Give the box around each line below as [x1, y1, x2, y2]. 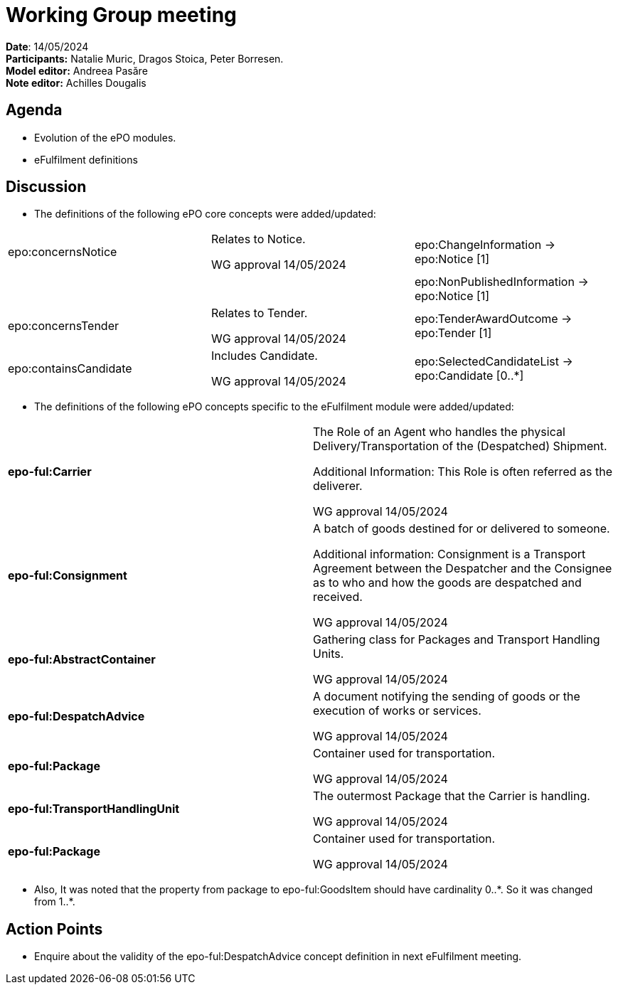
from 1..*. [34, 895, 75, 908]
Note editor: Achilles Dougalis [6, 76, 146, 89]
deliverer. [313, 479, 363, 494]
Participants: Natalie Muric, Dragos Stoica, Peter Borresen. [6, 52, 284, 65]
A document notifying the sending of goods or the [313, 689, 580, 704]
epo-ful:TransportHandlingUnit [8, 802, 180, 816]
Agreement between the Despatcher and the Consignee [313, 561, 612, 576]
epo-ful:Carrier [8, 464, 92, 479]
